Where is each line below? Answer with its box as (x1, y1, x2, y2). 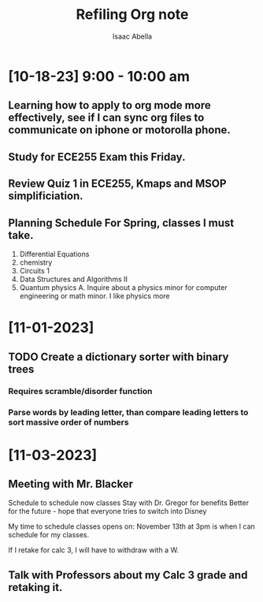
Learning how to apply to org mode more (8, 98, 211, 112)
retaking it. (8, 581, 63, 594)
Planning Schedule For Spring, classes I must (8, 216, 235, 229)
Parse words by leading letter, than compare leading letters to (8, 407, 249, 418)
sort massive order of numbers (8, 417, 129, 428)
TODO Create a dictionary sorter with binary (8, 350, 229, 363)
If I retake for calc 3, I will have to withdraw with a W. (8, 545, 180, 555)
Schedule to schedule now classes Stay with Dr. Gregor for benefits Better (8, 498, 250, 507)
